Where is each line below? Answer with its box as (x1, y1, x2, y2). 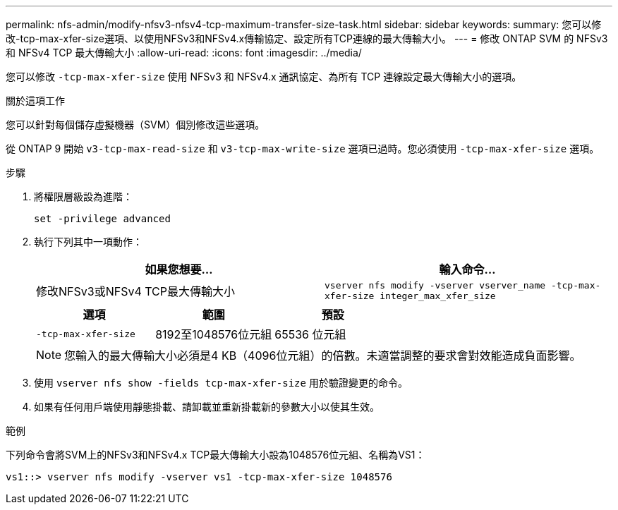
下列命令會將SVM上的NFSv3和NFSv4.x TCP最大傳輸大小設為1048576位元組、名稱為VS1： (6, 449, 425, 461)
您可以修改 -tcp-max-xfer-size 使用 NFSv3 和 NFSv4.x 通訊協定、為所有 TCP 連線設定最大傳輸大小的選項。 (6, 71, 522, 83)
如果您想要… (145, 262, 213, 277)
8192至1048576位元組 (155, 327, 272, 341)
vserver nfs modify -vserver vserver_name (325, 280, 546, 291)
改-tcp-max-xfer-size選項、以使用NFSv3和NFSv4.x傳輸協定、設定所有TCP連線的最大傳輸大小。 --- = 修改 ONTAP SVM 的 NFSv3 (6, 32, 608, 44)
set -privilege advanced (34, 213, 171, 224)
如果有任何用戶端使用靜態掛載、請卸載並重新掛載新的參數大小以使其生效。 (34, 401, 380, 413)
